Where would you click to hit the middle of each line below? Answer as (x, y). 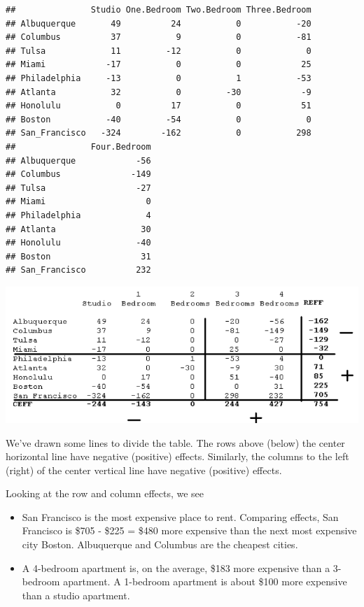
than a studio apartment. (76, 595)
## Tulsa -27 (78, 188)
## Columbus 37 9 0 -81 (159, 37)
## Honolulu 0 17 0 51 (159, 106)
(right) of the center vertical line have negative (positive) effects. (144, 470)
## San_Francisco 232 (78, 270)
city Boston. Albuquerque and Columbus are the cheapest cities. (160, 544)
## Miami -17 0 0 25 (159, 65)
